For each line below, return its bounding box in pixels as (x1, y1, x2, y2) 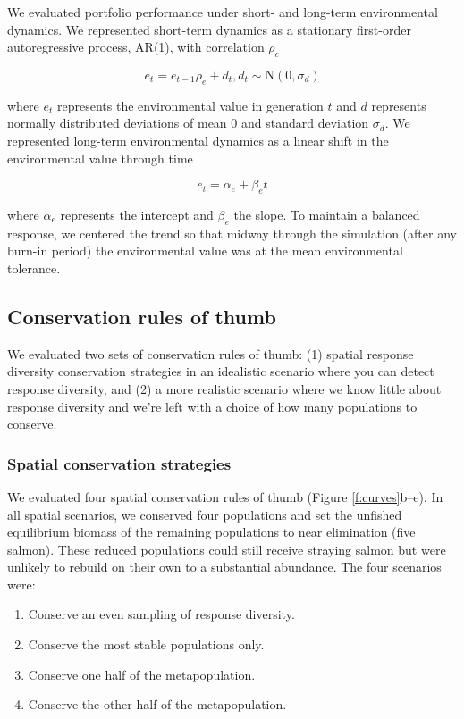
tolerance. (7, 258, 61, 277)
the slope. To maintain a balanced (233, 205, 420, 223)
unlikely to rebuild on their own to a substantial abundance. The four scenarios (7, 557, 442, 576)
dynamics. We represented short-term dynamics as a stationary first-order (7, 20, 411, 38)
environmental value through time (7, 148, 193, 167)
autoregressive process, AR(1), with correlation (7, 38, 265, 56)
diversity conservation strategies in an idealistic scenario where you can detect (7, 362, 434, 380)
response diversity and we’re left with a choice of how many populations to (7, 397, 418, 415)
